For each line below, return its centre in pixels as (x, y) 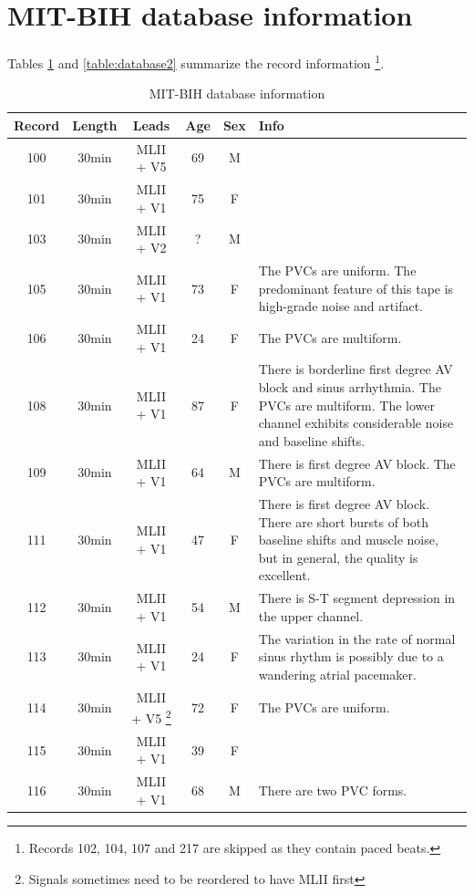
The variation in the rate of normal (357, 638)
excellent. (284, 575)
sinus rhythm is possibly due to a (351, 656)
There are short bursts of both (344, 521)
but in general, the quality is (338, 557)
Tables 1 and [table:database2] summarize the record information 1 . (196, 61)
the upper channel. (311, 615)
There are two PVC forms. (333, 790)
